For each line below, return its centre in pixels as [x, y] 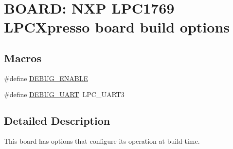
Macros [23, 58]
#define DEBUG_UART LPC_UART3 [64, 94]
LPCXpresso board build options [117, 27]
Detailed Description [57, 121]
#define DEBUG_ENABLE [46, 78]
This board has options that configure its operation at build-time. [102, 141]
